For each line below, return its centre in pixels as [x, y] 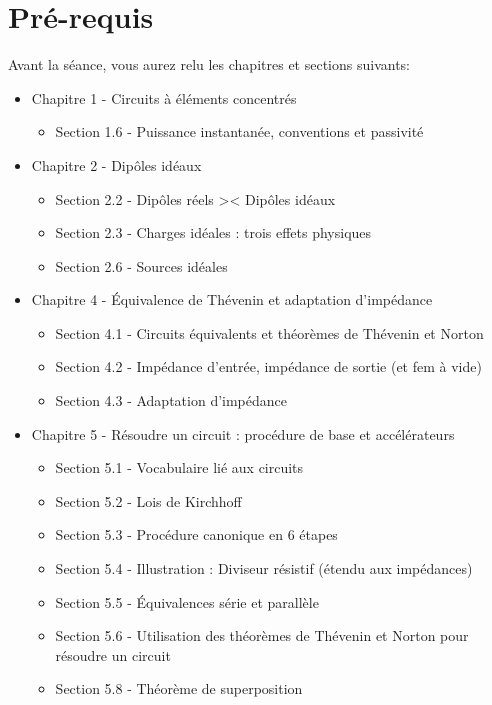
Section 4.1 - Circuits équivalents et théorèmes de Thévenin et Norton [269, 332]
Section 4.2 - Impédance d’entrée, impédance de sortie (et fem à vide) [268, 366]
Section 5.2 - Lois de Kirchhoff [148, 500]
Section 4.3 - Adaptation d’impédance [171, 400]
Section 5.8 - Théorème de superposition [179, 688]
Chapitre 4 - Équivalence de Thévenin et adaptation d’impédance [232, 299]
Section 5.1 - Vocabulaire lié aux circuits [179, 467]
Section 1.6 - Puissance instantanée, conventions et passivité [239, 131]
